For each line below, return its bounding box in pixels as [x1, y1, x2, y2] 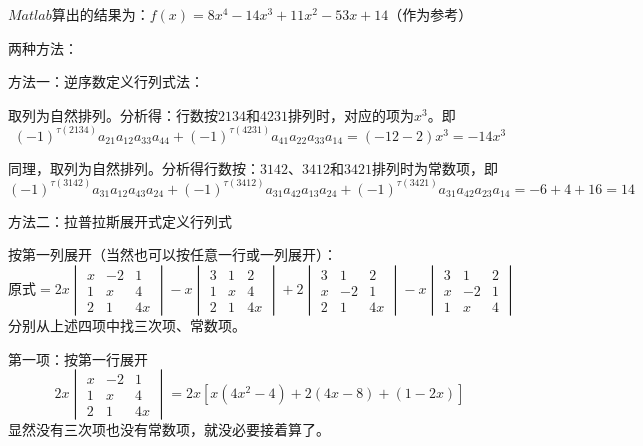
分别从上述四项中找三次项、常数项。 [8, 315, 246, 336]
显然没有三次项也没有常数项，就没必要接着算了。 [8, 419, 330, 440]
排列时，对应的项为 [288, 104, 414, 125]
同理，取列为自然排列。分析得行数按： [8, 157, 260, 178]
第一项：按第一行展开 [8, 348, 148, 369]
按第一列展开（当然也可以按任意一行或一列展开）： [8, 244, 337, 265]
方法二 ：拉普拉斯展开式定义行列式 [8, 210, 232, 231]
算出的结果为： [51, 4, 150, 24]
